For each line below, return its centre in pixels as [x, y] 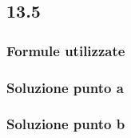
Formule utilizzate [66, 50]
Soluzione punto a [65, 87]
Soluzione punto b [66, 124]
